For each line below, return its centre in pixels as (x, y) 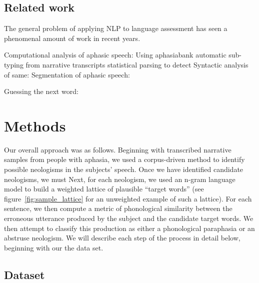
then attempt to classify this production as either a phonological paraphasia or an (129, 228)
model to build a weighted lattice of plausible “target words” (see (104, 189)
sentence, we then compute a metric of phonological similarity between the (118, 208)
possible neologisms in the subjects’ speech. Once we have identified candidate (124, 169)
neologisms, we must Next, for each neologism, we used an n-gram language (120, 179)
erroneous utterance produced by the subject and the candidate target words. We (129, 218)
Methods (35, 125)
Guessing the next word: (41, 91)
